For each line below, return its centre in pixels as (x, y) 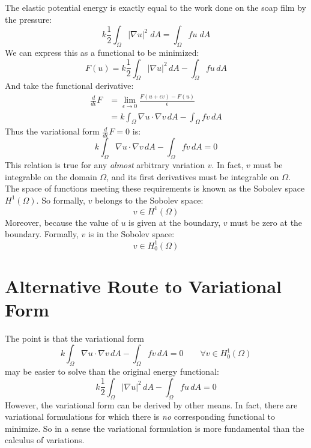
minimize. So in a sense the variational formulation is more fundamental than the (155, 428)
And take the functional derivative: (69, 86)
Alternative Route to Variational (143, 286)
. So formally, (61, 200)
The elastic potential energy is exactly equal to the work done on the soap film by (155, 7)
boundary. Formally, (42, 234)
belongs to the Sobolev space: (149, 200)
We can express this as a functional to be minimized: (102, 52)
